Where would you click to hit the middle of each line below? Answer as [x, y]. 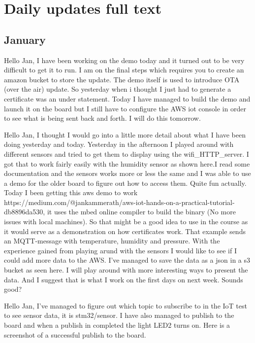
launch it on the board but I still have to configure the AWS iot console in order [125, 108]
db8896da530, [25, 212]
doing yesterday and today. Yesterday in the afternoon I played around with [119, 144]
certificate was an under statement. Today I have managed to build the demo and [127, 98]
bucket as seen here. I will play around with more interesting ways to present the [126, 270]
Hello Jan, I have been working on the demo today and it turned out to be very [124, 60]
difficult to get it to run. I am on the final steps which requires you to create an [124, 70]
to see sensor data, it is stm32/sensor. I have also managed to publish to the [119, 315]
